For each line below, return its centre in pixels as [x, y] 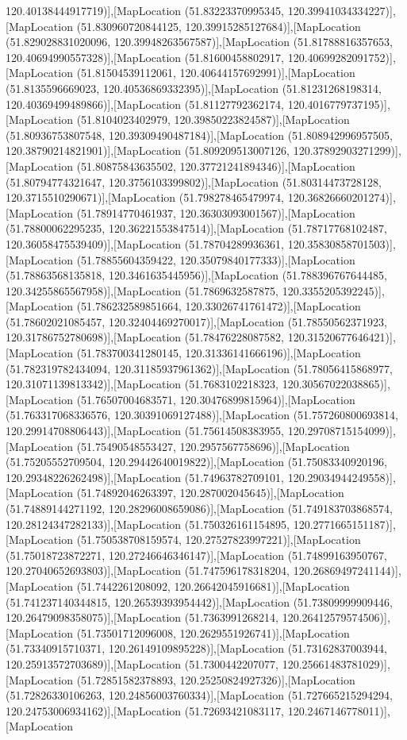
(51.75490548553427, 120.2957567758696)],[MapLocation [213, 446]
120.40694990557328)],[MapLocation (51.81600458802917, [145, 57]
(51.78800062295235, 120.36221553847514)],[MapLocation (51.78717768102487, [196, 228]
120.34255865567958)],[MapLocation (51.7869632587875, [142, 290]
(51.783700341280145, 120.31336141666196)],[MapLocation [219, 353]
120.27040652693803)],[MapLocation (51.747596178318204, [148, 570]
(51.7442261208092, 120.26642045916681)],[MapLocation [213, 586]
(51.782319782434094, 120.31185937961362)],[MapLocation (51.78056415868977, [199, 368]
